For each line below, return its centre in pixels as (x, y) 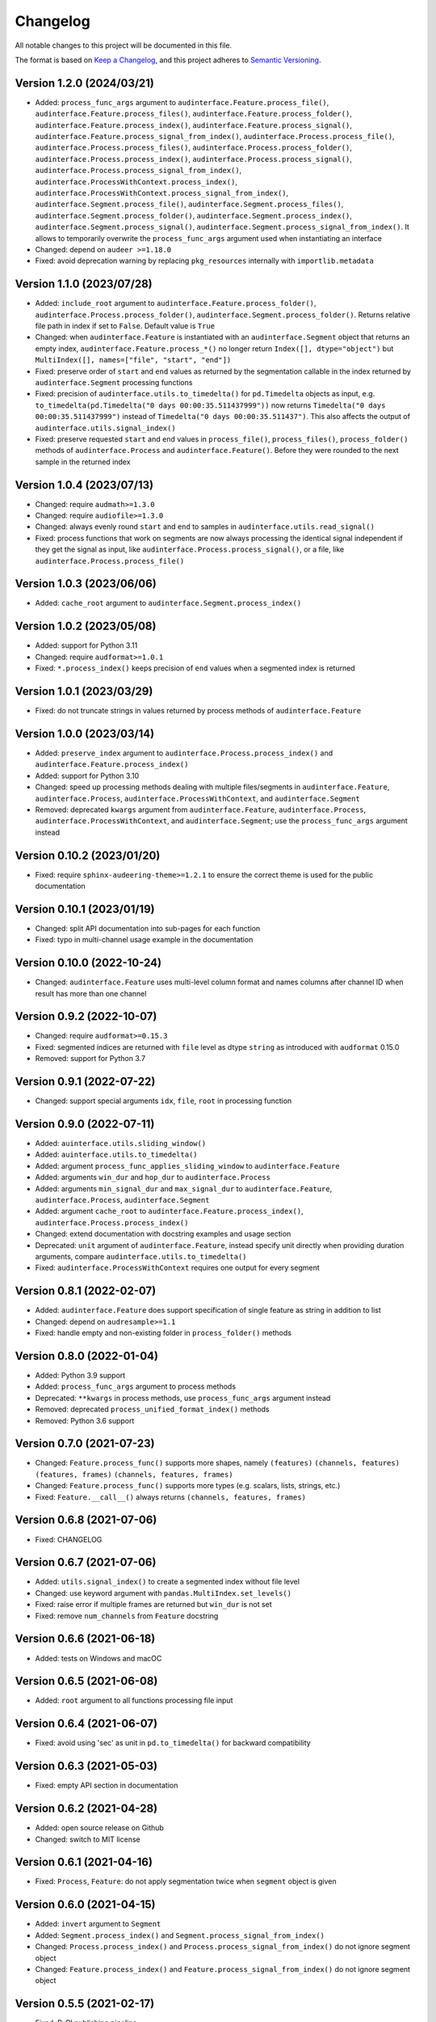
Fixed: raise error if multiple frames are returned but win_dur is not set (153, 1605)
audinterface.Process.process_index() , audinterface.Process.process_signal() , (194, 159)
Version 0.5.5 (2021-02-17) (85, 2004)
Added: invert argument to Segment (98, 1924)
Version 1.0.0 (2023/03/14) (85, 733)
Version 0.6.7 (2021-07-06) (86, 1562)
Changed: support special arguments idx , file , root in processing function (163, 1101)
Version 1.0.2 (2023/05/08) (86, 626)
